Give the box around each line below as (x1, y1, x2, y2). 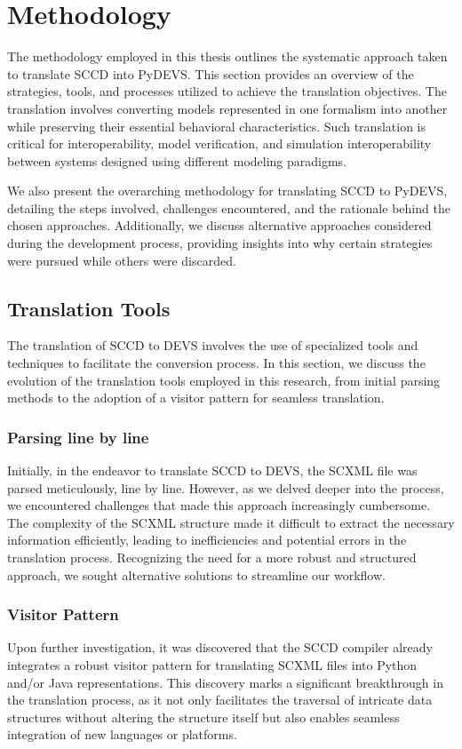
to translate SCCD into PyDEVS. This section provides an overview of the (7, 64, 414, 83)
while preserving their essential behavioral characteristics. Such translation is (7, 116, 426, 135)
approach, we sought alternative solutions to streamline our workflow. (7, 565, 386, 584)
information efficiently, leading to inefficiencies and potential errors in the (7, 530, 407, 549)
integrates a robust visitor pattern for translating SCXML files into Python (7, 656, 418, 674)
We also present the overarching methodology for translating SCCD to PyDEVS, (7, 181, 448, 200)
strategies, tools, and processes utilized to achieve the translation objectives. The (7, 82, 447, 100)
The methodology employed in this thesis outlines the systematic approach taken (7, 47, 448, 66)
